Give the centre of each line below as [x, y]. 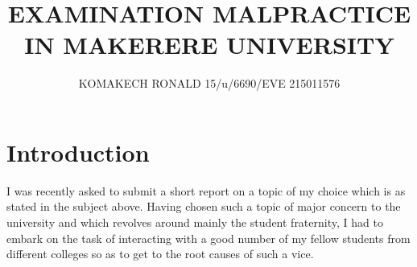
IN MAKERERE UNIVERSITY [209, 45]
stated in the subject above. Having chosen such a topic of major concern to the [204, 206]
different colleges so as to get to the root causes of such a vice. [160, 254]
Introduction [78, 152]
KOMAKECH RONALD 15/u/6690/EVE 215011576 [209, 83]
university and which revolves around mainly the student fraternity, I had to [195, 222]
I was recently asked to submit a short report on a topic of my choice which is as [206, 190]
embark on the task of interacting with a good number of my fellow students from [208, 238]
